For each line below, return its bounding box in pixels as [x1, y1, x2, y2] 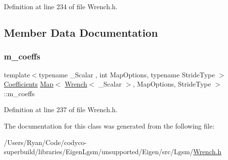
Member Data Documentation [4, 25, 158, 40]
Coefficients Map [4, 79, 54, 89]
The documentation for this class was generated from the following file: [4, 120, 214, 131]
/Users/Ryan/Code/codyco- [4, 137, 87, 147]
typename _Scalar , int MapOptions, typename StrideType [39, 69, 215, 79]
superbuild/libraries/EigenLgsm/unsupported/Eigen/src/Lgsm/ [4, 146, 194, 157]
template [4, 69, 30, 79]
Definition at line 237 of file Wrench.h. [4, 104, 118, 115]
